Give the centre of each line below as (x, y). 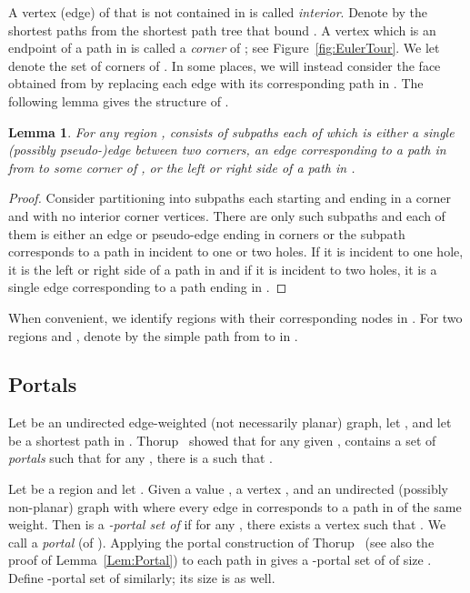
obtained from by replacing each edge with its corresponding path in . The (216, 83)
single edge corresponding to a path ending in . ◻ (148, 287)
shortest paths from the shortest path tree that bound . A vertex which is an (222, 30)
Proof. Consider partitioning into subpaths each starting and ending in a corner (230, 198)
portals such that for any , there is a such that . (140, 458)
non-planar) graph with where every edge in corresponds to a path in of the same (235, 506)
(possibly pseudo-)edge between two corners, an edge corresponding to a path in (227, 150)
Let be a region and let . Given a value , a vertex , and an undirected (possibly (228, 489)
